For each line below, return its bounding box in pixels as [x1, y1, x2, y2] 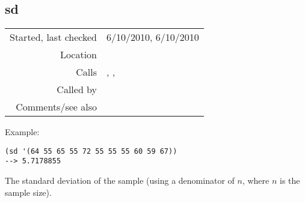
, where [242, 174, 270, 187]
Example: [5, 126, 40, 138]
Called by [57, 82, 97, 97]
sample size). [5, 186, 52, 198]
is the [280, 174, 300, 187]
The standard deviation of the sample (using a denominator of [5, 174, 235, 187]
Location [60, 47, 97, 62]
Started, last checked [10, 30, 97, 44]
